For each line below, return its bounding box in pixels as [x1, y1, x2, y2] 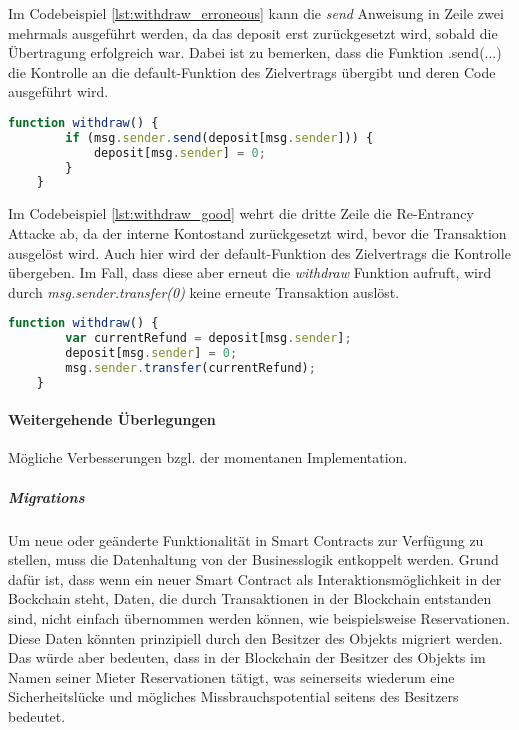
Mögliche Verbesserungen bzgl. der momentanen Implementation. [8, 447, 408, 468]
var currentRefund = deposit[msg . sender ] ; [65, 331, 352, 346]
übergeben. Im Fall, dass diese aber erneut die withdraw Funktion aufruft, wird [8, 262, 492, 283]
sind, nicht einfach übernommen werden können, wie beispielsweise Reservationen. [8, 608, 510, 629]
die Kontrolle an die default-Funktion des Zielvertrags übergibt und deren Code [8, 61, 496, 82]
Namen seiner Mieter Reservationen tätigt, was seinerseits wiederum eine [8, 666, 455, 687]
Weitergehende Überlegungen [8, 409, 216, 430]
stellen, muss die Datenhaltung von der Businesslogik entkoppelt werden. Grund [8, 549, 499, 570]
